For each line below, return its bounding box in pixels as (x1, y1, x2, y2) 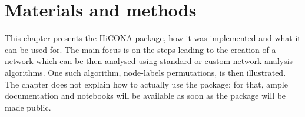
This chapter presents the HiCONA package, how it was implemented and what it (5, 32, 301, 44)
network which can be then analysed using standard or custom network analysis (5, 55, 293, 67)
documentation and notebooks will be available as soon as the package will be (5, 89, 286, 102)
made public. (5, 101, 51, 113)
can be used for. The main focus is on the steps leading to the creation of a (5, 43, 276, 55)
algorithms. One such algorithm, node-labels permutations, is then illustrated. (5, 66, 286, 78)
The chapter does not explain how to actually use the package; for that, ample (5, 78, 288, 90)
